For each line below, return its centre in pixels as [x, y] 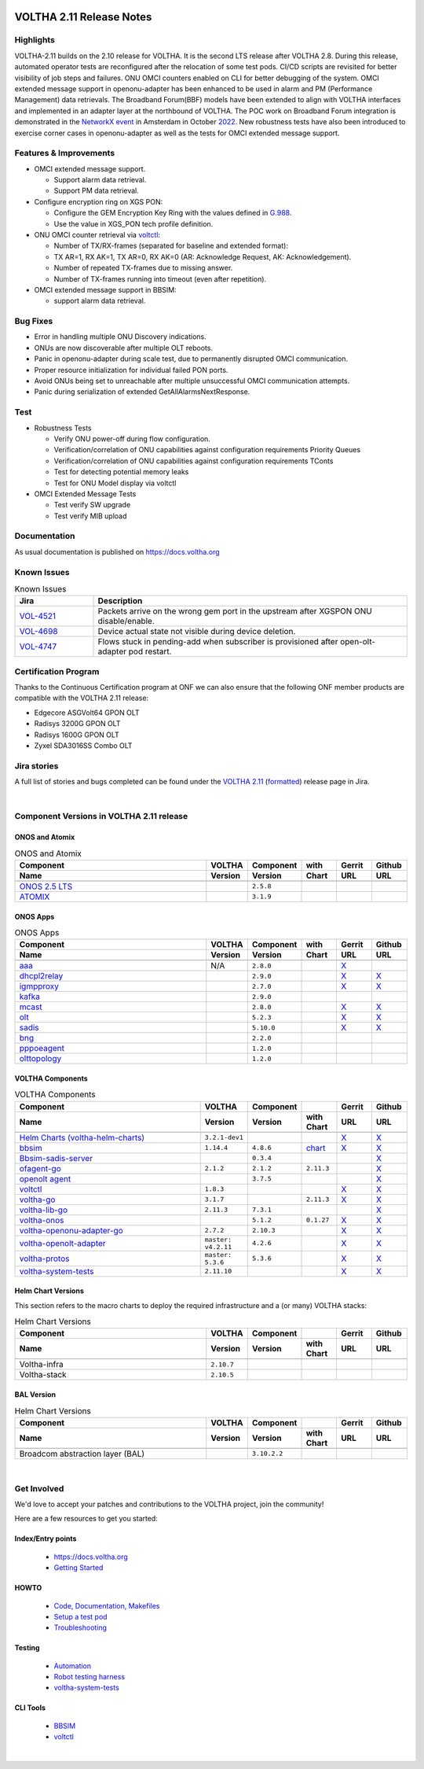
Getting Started [79, 1568]
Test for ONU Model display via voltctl [115, 483]
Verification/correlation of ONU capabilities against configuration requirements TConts [194, 461]
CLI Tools [30, 1708]
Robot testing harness [90, 1677]
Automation [73, 1666]
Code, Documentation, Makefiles [107, 1605]
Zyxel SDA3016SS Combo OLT [83, 746]
